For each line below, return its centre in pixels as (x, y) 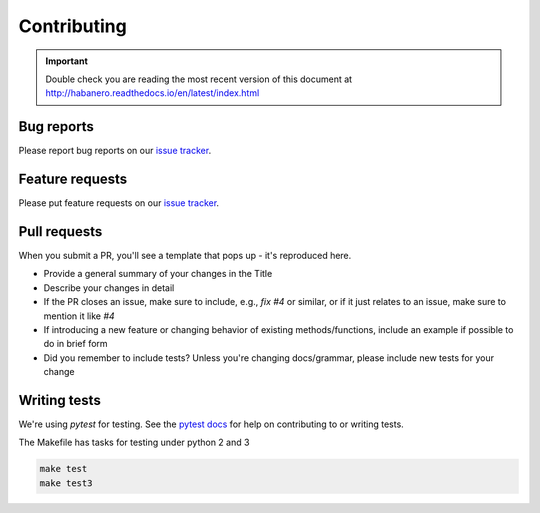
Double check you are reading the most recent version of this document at (199, 79)
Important (67, 61)
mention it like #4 (79, 316)
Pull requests (60, 231)
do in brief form (76, 344)
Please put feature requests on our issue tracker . (119, 203)
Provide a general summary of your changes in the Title (158, 274)
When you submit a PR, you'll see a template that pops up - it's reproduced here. (185, 256)
